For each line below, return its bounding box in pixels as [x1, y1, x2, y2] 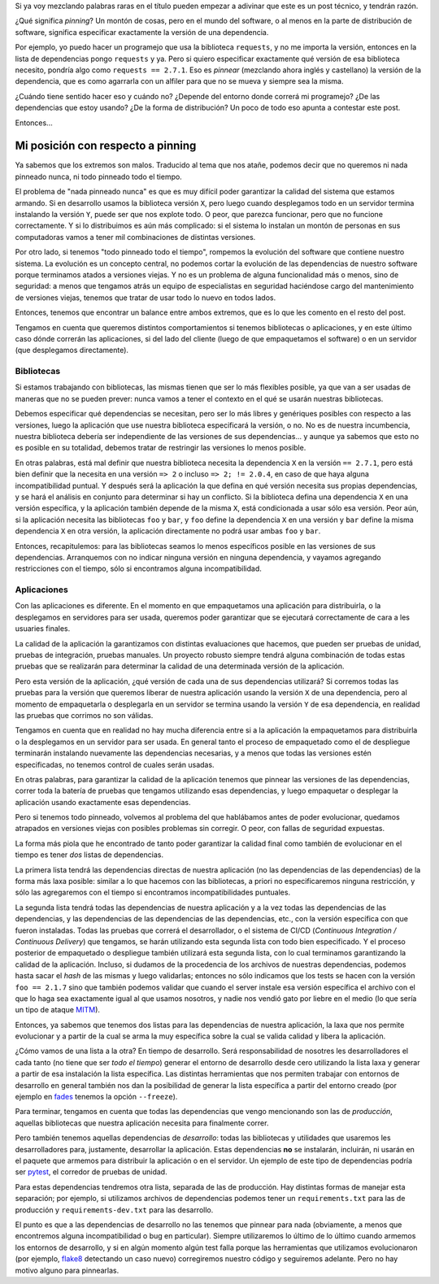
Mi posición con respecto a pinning [15, 139, 197, 153]
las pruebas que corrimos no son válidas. [15, 710, 154, 720]
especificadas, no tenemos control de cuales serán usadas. [15, 760, 215, 769]
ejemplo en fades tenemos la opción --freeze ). [15, 1092, 178, 1102]
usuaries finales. [15, 624, 71, 633]
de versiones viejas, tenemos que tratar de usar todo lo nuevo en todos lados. [15, 293, 276, 303]
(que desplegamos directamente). [15, 346, 129, 355]
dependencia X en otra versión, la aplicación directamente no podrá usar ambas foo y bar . [15, 526, 321, 536]
